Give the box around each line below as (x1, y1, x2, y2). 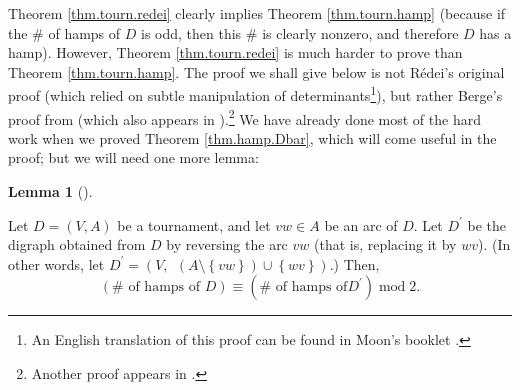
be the (467, 214, 507, 235)
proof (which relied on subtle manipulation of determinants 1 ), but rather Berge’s (8, 82, 503, 106)
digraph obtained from (8, 234, 146, 255)
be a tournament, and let (117, 214, 271, 235)
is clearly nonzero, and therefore (262, 22, 459, 43)
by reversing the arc (166, 234, 288, 255)
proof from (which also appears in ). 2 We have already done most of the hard (8, 105, 481, 129)
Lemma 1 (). (8, 181, 93, 202)
